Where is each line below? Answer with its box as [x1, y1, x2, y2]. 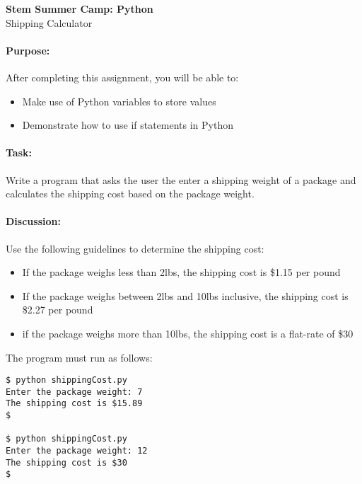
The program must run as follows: [6, 350, 153, 364]
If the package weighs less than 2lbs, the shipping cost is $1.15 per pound [22, 265, 341, 280]
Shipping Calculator [6, 15, 93, 30]
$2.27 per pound [22, 302, 93, 317]
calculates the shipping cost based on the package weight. [6, 186, 255, 201]
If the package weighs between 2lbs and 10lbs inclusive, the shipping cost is [22, 288, 349, 303]
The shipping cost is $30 [6, 457, 127, 468]
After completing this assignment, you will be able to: [6, 69, 239, 84]
